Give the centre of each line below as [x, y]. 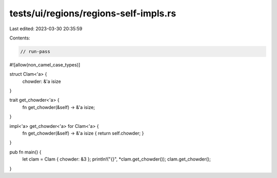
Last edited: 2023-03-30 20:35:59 [46, 29]
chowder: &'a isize [42, 81]
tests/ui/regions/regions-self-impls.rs [93, 13]
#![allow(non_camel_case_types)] [45, 64]
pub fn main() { [25, 152]
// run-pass [35, 51]
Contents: [20, 38]
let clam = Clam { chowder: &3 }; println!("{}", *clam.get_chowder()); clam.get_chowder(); [117, 159]
